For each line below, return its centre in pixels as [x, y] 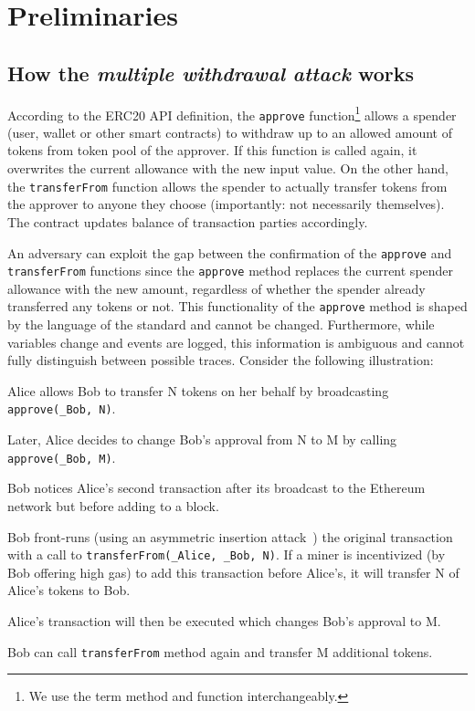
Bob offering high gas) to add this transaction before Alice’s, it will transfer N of [233, 572]
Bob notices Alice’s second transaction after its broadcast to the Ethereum [216, 488]
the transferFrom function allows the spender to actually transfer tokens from [227, 186]
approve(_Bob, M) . [62, 457]
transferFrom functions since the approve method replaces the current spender [231, 271]
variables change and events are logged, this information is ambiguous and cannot [236, 342]
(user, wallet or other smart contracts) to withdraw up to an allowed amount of [230, 132]
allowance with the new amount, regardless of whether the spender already [216, 288]
